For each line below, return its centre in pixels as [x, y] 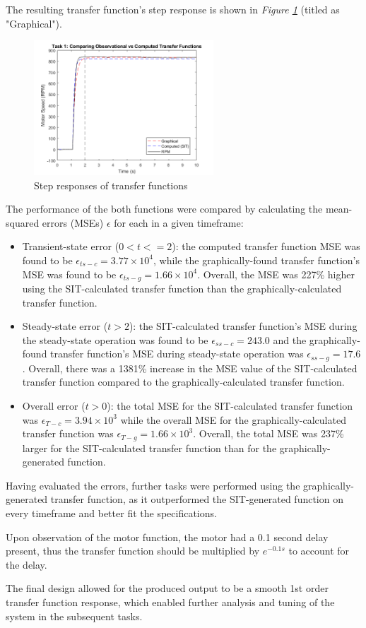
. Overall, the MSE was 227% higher [276, 274]
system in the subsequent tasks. [74, 616]
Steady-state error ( [65, 326]
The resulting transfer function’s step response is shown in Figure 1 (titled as [173, 9]
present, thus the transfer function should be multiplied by [133, 551]
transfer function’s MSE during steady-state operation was [177, 354]
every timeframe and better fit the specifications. [111, 513]
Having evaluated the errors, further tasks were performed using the [153, 485]
